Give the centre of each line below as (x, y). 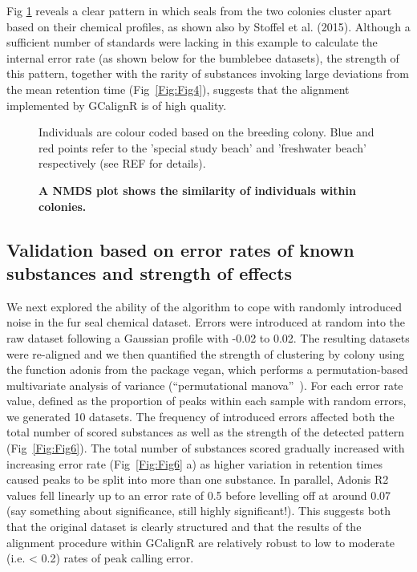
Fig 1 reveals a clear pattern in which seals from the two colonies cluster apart (199, 10)
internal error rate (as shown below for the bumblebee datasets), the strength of (203, 57)
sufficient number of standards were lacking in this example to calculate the (192, 42)
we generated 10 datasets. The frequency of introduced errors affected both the (200, 416)
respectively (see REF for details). (122, 163)
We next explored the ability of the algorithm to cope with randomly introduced (204, 306)
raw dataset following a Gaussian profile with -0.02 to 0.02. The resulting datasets (208, 337)
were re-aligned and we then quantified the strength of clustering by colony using (206, 353)
